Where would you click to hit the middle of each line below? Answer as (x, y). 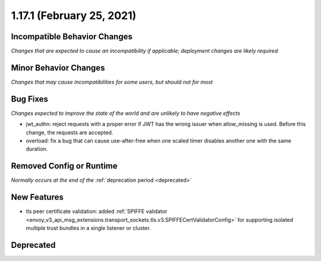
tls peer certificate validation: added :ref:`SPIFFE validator (97, 212)
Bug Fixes (30, 99)
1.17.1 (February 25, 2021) (74, 15)
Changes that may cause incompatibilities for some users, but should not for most (112, 82)
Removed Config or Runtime (64, 166)
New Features (37, 197)
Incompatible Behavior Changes (72, 37)
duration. (37, 149)
